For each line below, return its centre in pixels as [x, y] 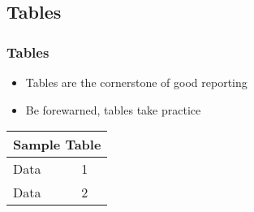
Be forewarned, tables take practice [113, 109]
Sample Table [57, 145]
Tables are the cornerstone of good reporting [136, 82]
